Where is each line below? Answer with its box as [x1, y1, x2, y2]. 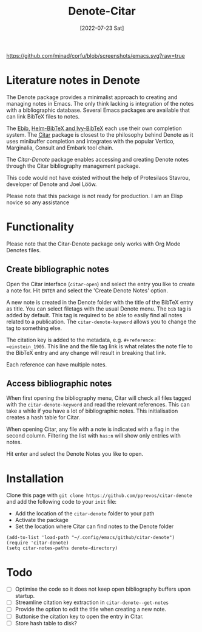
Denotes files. [6, 246, 41, 253]
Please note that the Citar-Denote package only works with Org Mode [6, 240, 181, 247]
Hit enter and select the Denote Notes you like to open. [6, 450, 144, 458]
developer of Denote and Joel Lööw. [6, 180, 97, 188]
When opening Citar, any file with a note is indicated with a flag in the [6, 425, 180, 433]
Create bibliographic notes [6, 264, 109, 275]
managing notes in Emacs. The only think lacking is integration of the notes [6, 100, 194, 107]
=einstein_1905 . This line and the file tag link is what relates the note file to [6, 342, 193, 350]
